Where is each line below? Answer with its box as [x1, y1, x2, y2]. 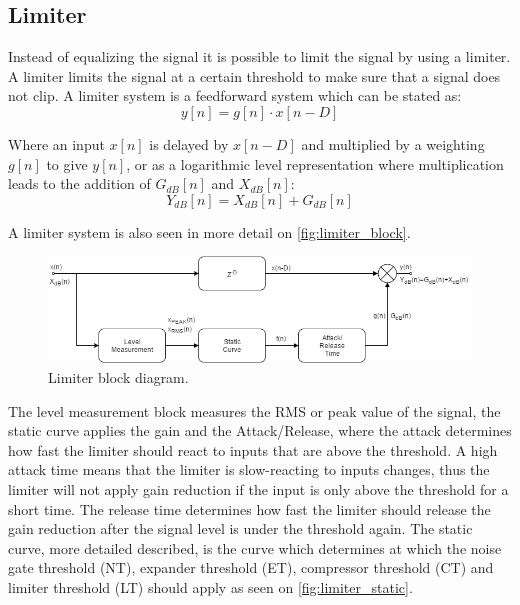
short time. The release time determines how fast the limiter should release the [8, 498, 491, 519]
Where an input [8, 133, 105, 154]
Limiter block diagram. [48, 367, 189, 388]
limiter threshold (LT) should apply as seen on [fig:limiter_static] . [8, 577, 413, 597]
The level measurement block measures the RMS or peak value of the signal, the [8, 400, 501, 421]
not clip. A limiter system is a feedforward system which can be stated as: [8, 85, 462, 106]
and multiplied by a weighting [301, 133, 485, 154]
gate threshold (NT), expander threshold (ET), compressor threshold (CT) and [8, 557, 494, 578]
